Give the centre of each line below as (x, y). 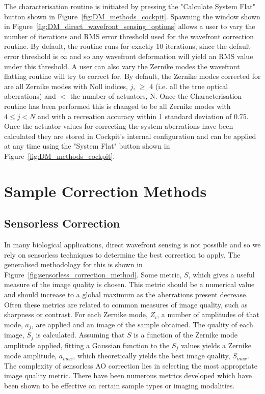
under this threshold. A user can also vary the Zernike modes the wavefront (122, 66)
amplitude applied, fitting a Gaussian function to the (87, 345)
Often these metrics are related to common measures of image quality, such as (126, 304)
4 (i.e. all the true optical (189, 86)
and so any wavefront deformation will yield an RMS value (161, 56)
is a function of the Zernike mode (185, 335)
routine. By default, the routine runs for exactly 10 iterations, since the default (128, 46)
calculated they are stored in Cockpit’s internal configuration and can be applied (130, 136)
